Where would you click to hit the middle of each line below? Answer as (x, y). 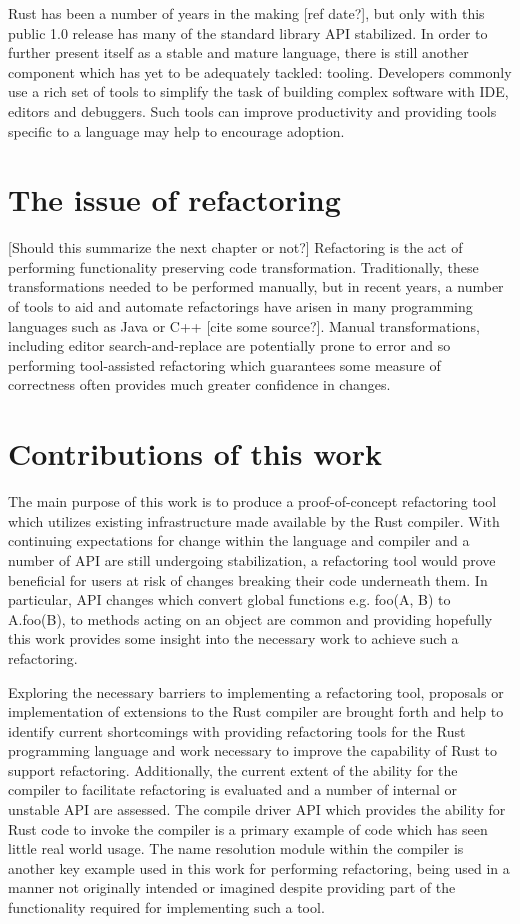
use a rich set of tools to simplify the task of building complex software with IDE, (258, 91)
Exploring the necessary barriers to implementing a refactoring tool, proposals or (256, 691)
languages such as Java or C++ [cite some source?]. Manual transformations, (244, 325)
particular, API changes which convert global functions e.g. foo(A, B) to (229, 599)
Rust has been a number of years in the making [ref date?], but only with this (246, 13)
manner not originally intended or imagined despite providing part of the (232, 887)
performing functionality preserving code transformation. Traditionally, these (243, 266)
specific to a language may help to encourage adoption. (176, 130)
